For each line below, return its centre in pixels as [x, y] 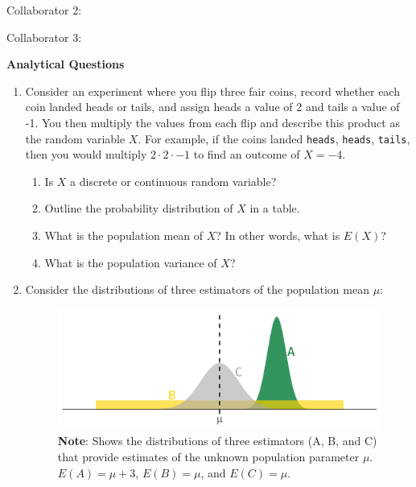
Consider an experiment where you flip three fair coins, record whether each [212, 91]
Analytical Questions [66, 64]
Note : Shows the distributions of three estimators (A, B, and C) [217, 441]
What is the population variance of [131, 262]
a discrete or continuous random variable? [173, 181]
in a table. [275, 208]
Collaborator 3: [44, 37]
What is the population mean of [124, 235]
